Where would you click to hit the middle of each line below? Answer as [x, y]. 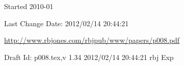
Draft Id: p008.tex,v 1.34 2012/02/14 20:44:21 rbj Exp [89, 57]
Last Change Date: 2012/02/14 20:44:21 [67, 23]
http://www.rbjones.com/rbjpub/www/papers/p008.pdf [92, 40]
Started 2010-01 [29, 6]
